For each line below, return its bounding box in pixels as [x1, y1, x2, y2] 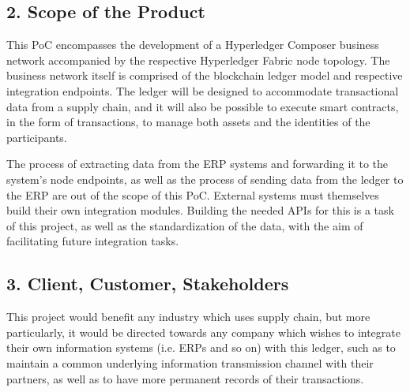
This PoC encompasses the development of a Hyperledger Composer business [6, 36, 379, 53]
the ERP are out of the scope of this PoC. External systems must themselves [6, 186, 379, 203]
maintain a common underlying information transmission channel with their [6, 354, 374, 371]
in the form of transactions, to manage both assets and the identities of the [6, 114, 371, 130]
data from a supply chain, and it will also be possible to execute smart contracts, [6, 98, 399, 114]
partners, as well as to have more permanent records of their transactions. [6, 370, 364, 386]
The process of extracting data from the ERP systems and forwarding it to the [6, 155, 388, 172]
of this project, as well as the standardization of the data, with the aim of [6, 217, 363, 233]
